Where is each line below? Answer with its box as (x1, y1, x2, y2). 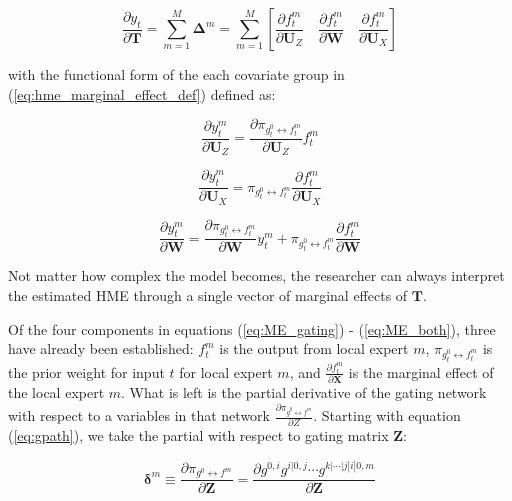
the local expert (8, 382, 105, 403)
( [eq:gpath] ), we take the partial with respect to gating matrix (8, 425, 389, 446)
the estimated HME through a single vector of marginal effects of (8, 285, 408, 306)
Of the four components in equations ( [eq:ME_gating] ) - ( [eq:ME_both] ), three (8, 318, 496, 339)
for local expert (179, 361, 273, 382)
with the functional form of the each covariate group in (8, 64, 345, 84)
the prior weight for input (8, 361, 165, 382)
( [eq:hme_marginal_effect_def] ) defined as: (8, 83, 276, 104)
